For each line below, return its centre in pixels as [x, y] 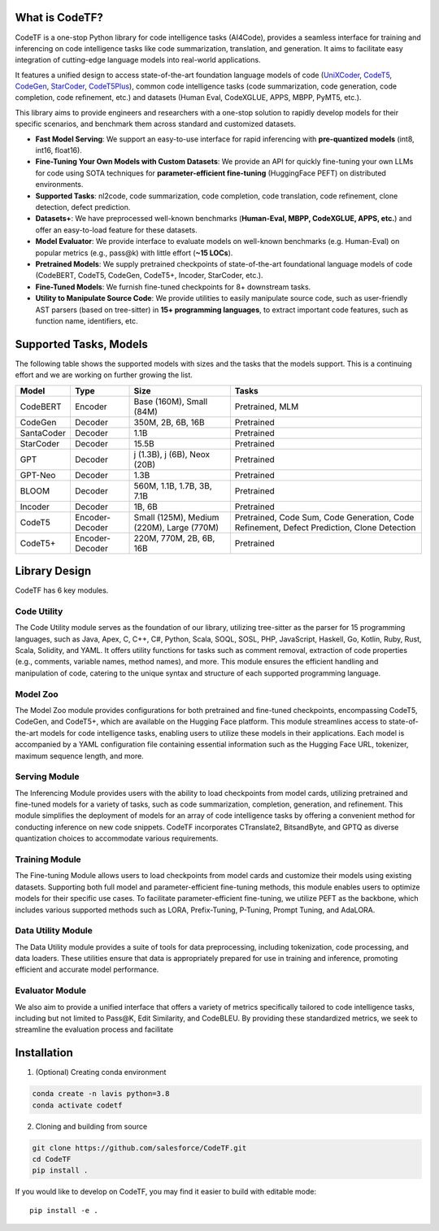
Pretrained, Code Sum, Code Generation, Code [324, 517]
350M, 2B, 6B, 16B [169, 422]
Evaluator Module [51, 990]
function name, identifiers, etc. [87, 320]
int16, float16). [59, 150]
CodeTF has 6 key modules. [62, 590]
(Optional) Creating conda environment [101, 1072]
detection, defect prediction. [83, 207]
